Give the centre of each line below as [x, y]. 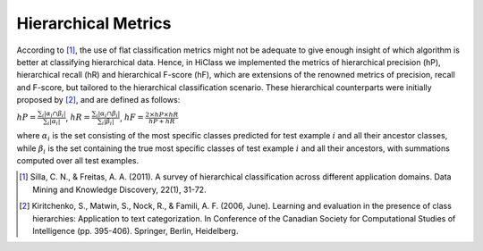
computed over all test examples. [77, 161]
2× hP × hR [162, 114]
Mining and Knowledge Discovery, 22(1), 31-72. [119, 189]
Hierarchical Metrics [94, 23]
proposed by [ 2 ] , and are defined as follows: [98, 100]
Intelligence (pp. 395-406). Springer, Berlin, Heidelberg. [136, 231]
